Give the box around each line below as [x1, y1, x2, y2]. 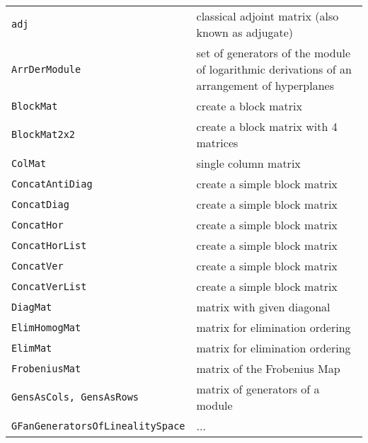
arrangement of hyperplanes [196, 77, 334, 93]
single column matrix [196, 155, 301, 171]
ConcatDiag [11, 198, 69, 210]
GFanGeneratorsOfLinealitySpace [11, 420, 185, 432]
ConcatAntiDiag [11, 178, 93, 190]
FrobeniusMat [11, 362, 81, 374]
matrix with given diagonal [196, 299, 330, 315]
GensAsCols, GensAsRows [11, 391, 139, 403]
